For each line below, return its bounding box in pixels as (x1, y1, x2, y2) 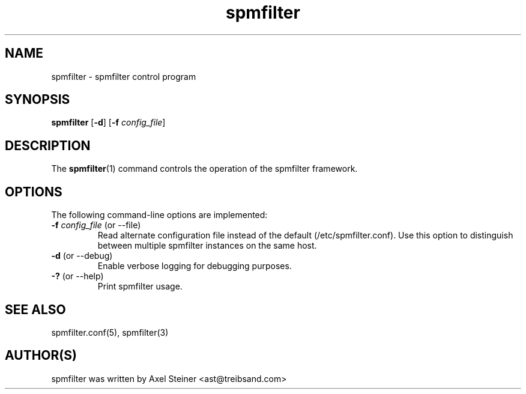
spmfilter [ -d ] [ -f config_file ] (51, 117, 166, 128)
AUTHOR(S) (5, 348, 77, 363)
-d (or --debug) (51, 250, 113, 261)
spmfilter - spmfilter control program (51, 71, 196, 82)
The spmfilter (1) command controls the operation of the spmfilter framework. (51, 163, 358, 174)
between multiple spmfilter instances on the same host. (97, 240, 317, 251)
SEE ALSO (5, 302, 66, 317)
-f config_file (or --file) (51, 220, 141, 231)
